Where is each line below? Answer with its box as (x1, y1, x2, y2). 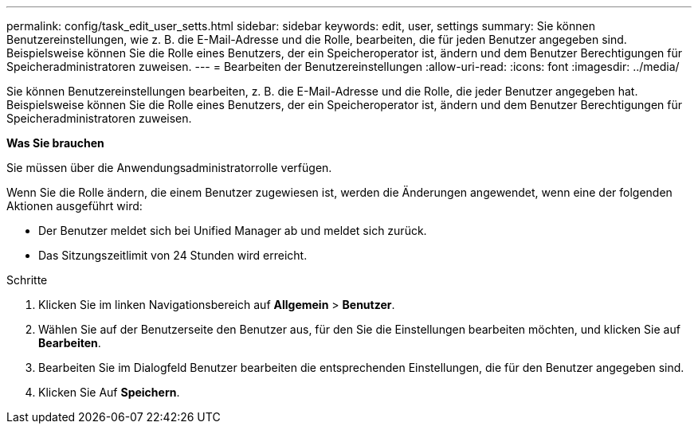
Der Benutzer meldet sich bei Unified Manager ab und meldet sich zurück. (38, 224, 427, 237)
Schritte (6, 273, 48, 287)
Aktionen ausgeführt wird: (6, 199, 143, 213)
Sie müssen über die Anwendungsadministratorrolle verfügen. (6, 161, 332, 174)
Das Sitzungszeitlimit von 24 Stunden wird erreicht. (38, 248, 308, 262)
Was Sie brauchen (6, 136, 104, 150)
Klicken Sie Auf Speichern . (38, 385, 180, 399)
